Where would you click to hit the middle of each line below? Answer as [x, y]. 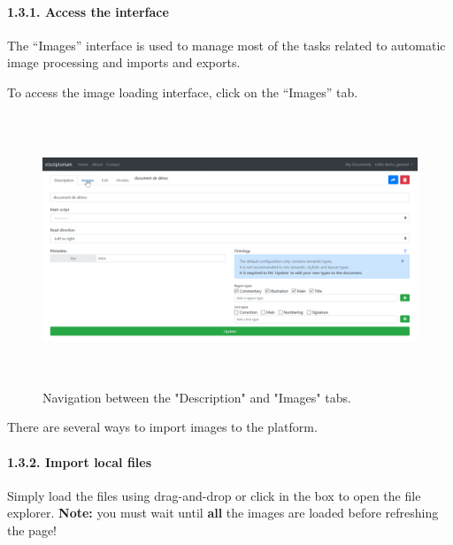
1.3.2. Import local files [80, 461]
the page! [32, 530]
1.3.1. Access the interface [88, 11]
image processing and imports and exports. [124, 62]
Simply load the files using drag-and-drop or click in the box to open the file [214, 495]
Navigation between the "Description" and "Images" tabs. [197, 397]
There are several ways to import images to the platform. [162, 427]
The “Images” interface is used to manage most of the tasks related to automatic [226, 45]
